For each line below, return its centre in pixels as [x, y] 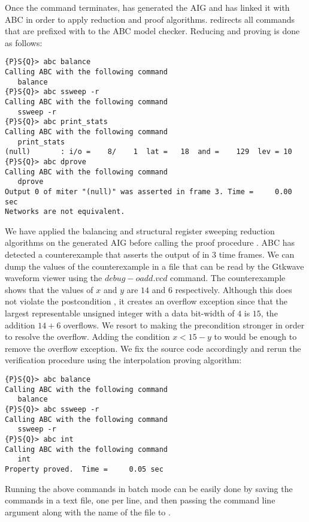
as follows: [24, 42]
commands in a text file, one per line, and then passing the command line [140, 500]
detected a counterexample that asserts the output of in [107, 254]
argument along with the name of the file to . [88, 512]
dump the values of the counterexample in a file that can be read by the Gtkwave [154, 266]
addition [20, 325]
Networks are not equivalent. [65, 212]
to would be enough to [255, 337]
